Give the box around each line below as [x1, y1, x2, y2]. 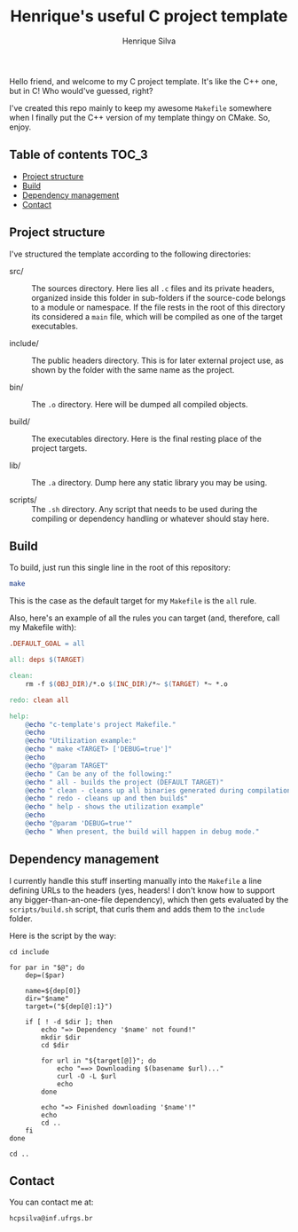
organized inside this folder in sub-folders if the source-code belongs [31, 292, 286, 303]
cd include [9, 947, 50, 956]
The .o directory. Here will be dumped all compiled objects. [31, 399, 248, 409]
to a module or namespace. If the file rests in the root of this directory [31, 302, 286, 312]
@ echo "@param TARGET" [25, 761, 109, 770]
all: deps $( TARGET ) [9, 655, 86, 665]
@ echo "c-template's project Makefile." [25, 720, 176, 729]
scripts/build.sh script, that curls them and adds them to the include [9, 904, 265, 914]
